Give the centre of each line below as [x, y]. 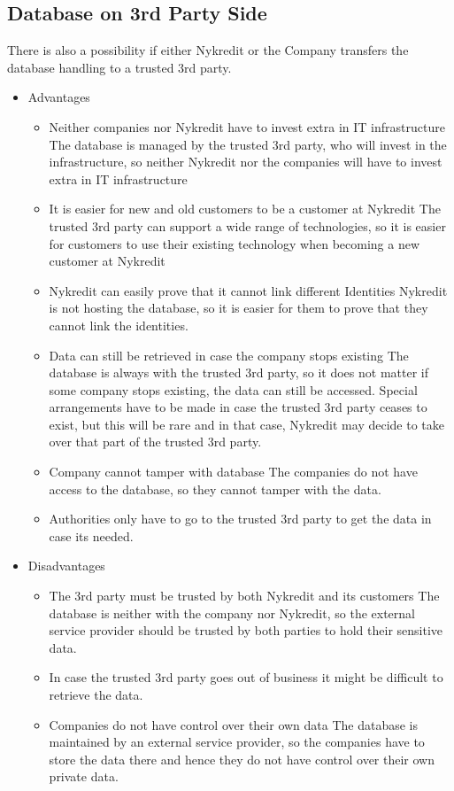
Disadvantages [66, 566]
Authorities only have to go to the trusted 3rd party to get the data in [240, 519]
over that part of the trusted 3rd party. [155, 442]
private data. [84, 776]
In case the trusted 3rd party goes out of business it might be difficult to [246, 677]
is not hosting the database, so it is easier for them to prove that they [239, 308]
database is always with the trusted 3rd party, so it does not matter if [239, 372]
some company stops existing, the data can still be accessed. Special [233, 389]
